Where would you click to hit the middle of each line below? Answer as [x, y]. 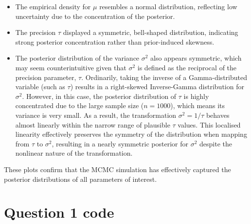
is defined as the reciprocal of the [187, 67]
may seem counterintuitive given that [71, 67]
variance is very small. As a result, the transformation [96, 115]
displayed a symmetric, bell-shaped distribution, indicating [151, 32]
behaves [218, 115]
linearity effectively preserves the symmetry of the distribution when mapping [131, 134]
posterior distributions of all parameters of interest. [81, 179]
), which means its [198, 105]
